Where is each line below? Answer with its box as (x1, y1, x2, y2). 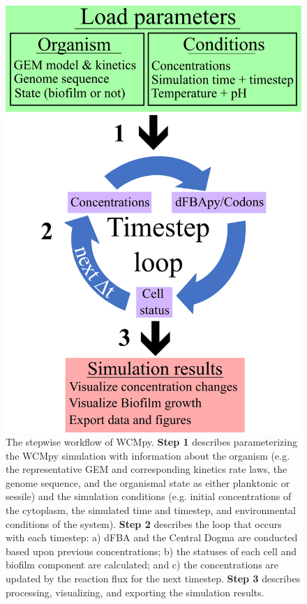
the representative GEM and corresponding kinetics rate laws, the (6, 462, 287, 476)
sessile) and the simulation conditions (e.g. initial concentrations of (6, 489, 292, 504)
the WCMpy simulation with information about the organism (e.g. (6, 448, 290, 462)
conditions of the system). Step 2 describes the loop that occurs (6, 516, 282, 531)
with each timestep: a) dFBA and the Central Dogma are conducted (6, 530, 298, 545)
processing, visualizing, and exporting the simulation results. (6, 584, 264, 599)
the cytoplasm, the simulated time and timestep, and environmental (6, 503, 296, 518)
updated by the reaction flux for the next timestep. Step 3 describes (6, 571, 301, 586)
